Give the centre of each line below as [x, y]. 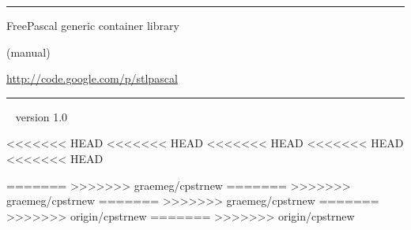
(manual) [28, 52]
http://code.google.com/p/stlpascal [92, 78]
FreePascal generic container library [93, 25]
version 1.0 [41, 116]
